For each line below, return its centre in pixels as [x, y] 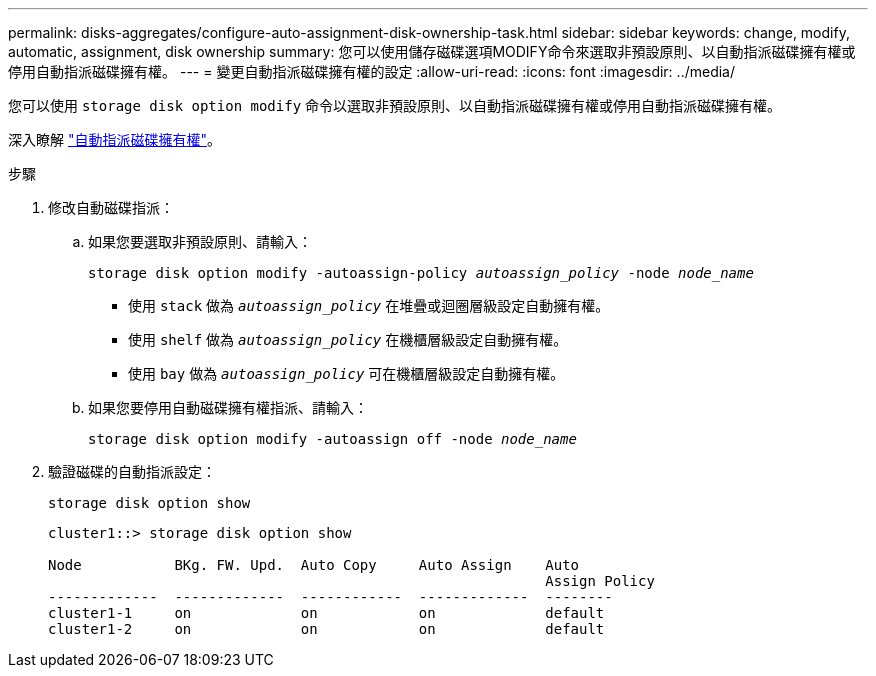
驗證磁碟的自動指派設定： [132, 471]
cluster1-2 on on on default [326, 629]
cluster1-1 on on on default [326, 613]
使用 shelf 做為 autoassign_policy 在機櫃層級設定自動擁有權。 [348, 339]
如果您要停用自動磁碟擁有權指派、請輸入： [228, 407]
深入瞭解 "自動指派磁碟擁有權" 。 [114, 139]
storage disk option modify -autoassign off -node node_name [332, 439]
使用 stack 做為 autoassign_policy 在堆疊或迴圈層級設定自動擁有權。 [369, 305]
